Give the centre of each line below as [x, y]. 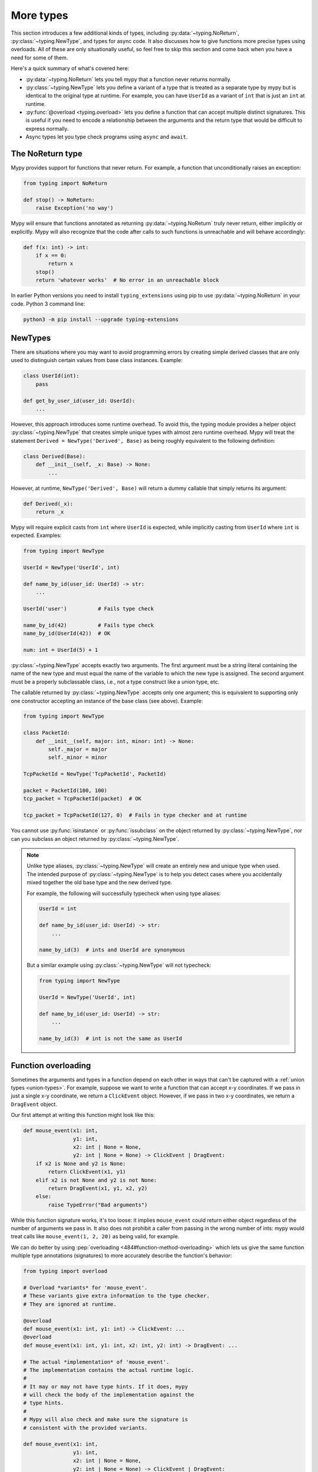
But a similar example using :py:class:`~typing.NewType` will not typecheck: [119, 965]
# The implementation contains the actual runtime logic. [109, 1370]
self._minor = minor [78, 757]
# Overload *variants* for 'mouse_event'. [85, 1288]
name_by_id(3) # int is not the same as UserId [111, 1039]
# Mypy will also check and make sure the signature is [106, 1420]
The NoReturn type [47, 154]
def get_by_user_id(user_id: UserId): [79, 401]
